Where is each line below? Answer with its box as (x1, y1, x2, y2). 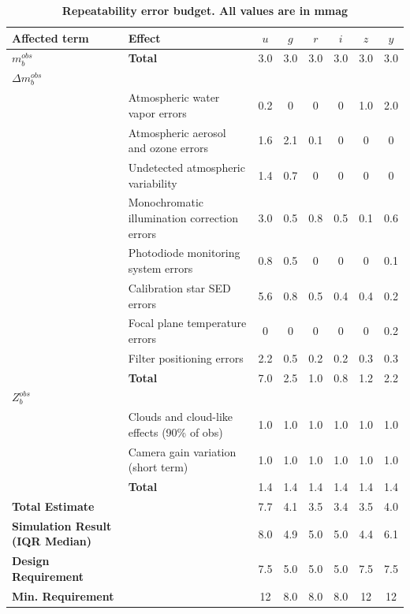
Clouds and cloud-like (128, 408, 233, 425)
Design (12, 553, 50, 569)
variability (128, 174, 177, 191)
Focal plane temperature (128, 314, 247, 331)
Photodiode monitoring (128, 244, 240, 261)
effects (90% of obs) (128, 423, 223, 440)
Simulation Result (12, 517, 112, 534)
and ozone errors (128, 140, 209, 156)
